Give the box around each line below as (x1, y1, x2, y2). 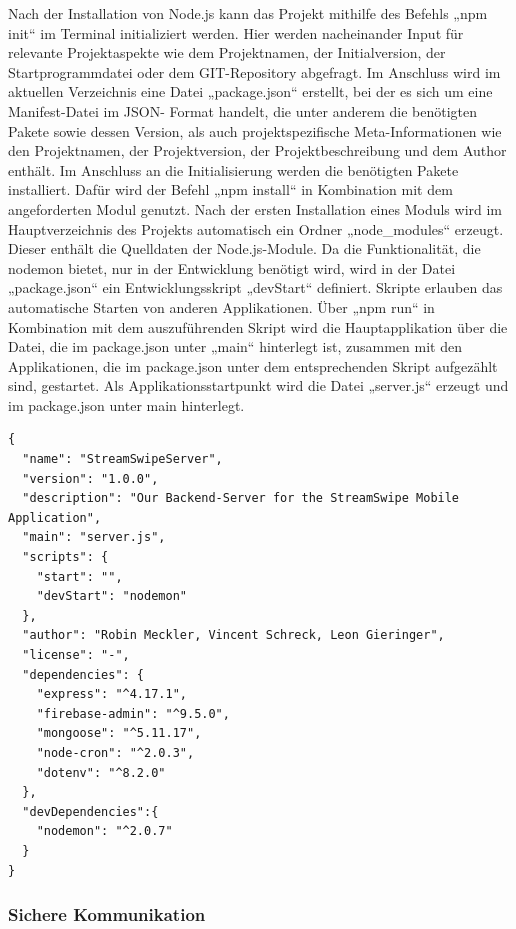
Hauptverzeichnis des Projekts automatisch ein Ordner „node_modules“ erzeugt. (8, 218, 504, 239)
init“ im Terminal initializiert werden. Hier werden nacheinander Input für (8, 22, 464, 43)
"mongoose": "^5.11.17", (36, 726, 202, 741)
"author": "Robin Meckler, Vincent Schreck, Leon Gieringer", (22, 628, 445, 643)
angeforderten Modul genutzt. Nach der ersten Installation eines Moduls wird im (8, 198, 503, 219)
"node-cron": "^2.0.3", (36, 745, 195, 760)
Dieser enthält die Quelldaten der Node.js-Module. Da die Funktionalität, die (8, 238, 481, 259)
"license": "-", (22, 648, 130, 662)
